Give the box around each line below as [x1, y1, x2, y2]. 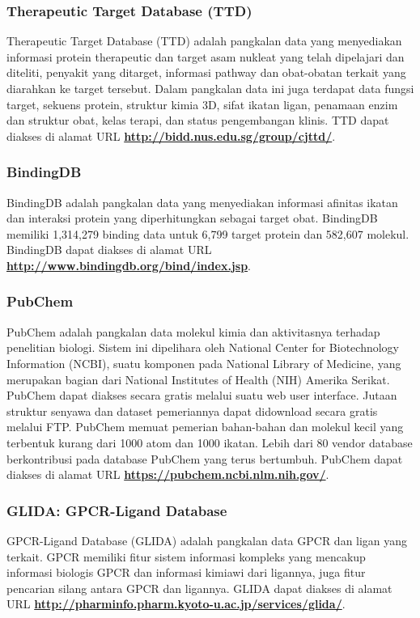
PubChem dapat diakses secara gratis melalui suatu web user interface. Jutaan [6, 387, 397, 404]
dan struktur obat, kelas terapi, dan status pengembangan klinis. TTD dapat [6, 112, 389, 129]
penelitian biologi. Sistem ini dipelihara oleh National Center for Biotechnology [6, 339, 399, 356]
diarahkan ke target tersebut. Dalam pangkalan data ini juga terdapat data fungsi [6, 80, 414, 96]
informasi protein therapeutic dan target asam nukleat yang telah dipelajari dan [6, 48, 405, 65]
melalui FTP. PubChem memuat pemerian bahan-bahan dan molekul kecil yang [6, 418, 404, 435]
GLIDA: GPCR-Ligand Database [6, 500, 227, 520]
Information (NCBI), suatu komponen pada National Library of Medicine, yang [6, 354, 401, 371]
